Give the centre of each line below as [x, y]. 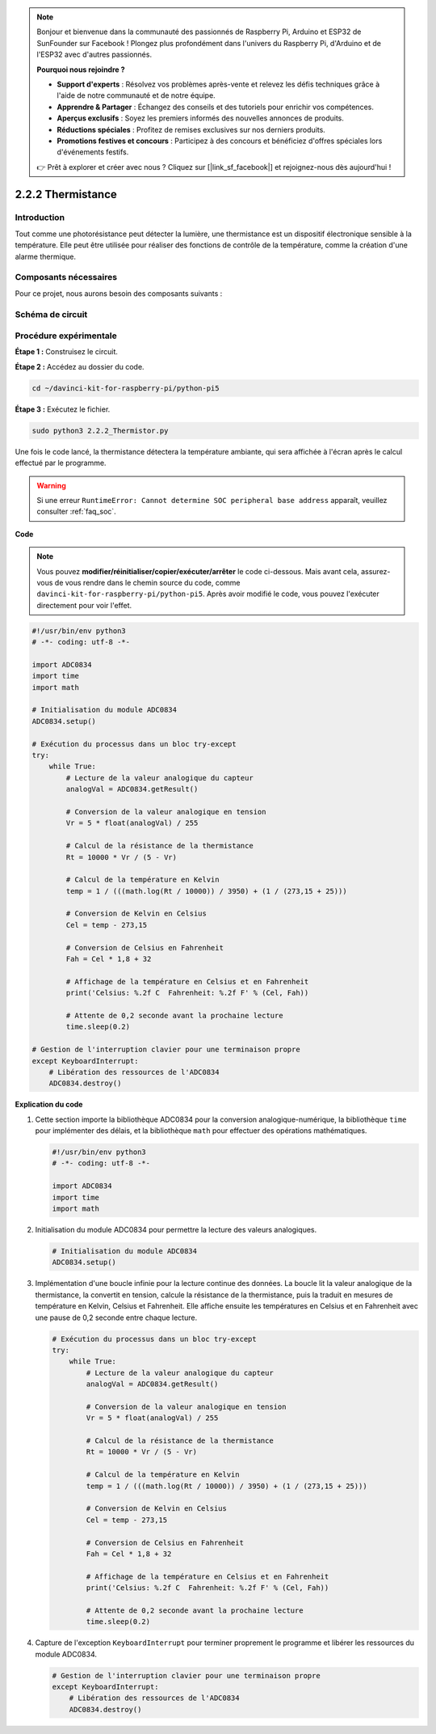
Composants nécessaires [66, 277]
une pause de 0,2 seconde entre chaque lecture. [116, 1317]
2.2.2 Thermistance [66, 194]
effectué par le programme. [61, 463]
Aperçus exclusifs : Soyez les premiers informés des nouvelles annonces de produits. [201, 118]
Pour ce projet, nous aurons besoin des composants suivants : [119, 293]
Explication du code [49, 1105]
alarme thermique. [46, 256]
